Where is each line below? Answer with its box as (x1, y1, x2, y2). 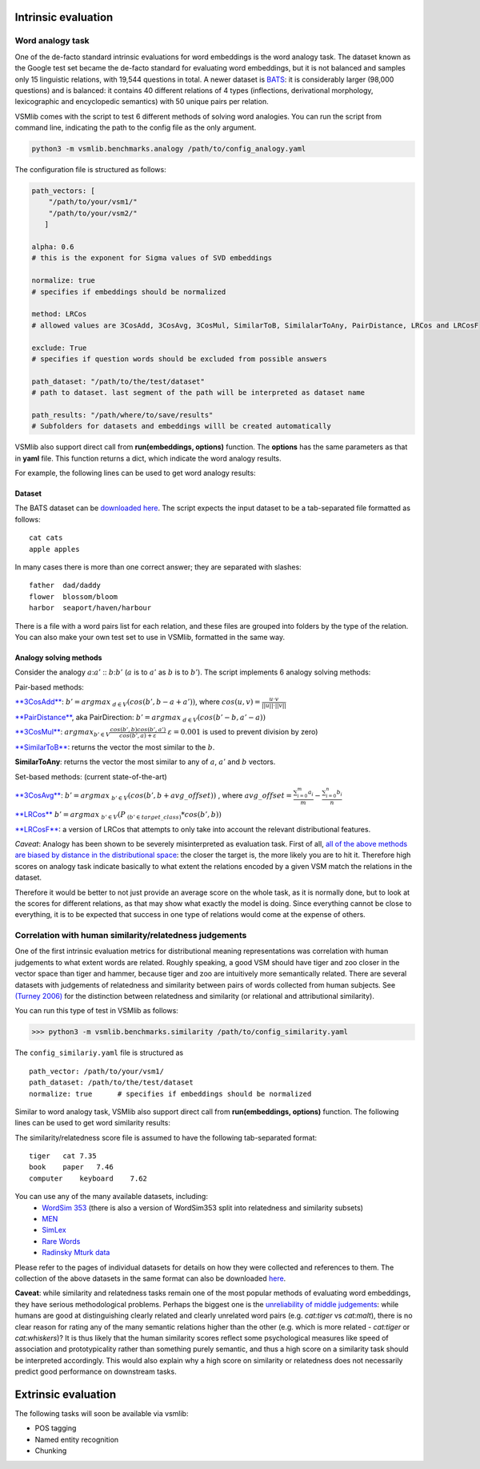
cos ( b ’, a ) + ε (118, 731, 157, 739)
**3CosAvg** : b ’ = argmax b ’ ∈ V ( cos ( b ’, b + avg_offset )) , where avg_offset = (14, 790, 292, 802)
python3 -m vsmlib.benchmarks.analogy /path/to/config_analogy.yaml (31, 144, 306, 154)
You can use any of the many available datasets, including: (14, 1192, 208, 1201)
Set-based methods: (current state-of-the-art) (14, 771, 167, 781)
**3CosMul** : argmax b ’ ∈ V (14, 727, 111, 739)
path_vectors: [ (31, 187, 96, 195)
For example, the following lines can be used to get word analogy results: (14, 469, 256, 478)
